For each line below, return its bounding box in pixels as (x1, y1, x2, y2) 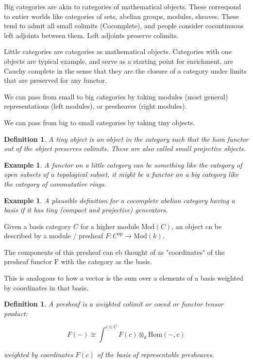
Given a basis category (4, 221, 71, 231)
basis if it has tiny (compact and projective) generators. (4, 205, 168, 215)
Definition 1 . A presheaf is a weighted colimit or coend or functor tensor (4, 299, 223, 309)
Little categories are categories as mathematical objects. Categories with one (4, 46, 232, 57)
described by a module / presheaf (4, 230, 103, 241)
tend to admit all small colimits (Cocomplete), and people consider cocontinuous (4, 20, 244, 31)
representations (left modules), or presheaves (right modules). (4, 101, 187, 111)
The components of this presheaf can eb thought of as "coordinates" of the (4, 247, 225, 257)
